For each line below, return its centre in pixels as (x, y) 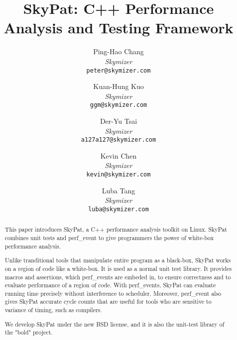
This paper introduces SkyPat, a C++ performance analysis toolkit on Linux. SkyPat (116, 229)
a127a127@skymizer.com (118, 140)
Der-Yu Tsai (118, 121)
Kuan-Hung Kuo (118, 86)
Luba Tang (118, 190)
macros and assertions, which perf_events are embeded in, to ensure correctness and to (118, 277)
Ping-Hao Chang (118, 51)
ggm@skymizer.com (118, 105)
